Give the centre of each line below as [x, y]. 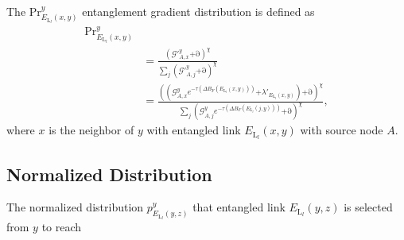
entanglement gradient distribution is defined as [198, 11]
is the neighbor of [91, 130]
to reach [62, 227]
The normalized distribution [75, 207]
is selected [368, 207]
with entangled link [194, 130]
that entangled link [239, 207]
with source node [342, 130]
